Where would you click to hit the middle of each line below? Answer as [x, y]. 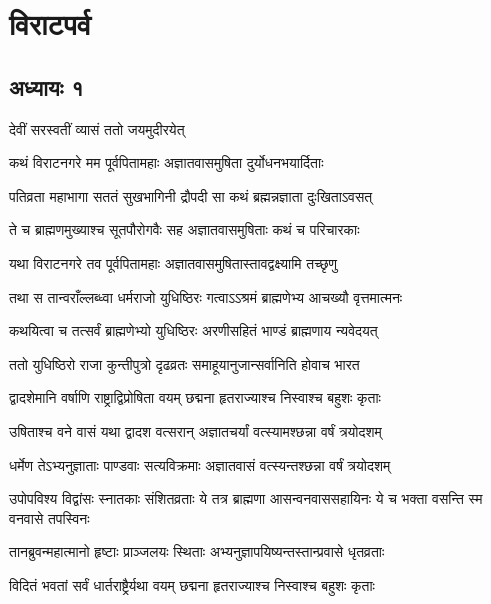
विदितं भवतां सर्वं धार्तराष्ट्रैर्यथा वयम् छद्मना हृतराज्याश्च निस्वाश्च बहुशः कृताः [192, 584]
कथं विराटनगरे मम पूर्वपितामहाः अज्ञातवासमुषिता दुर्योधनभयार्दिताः [166, 162]
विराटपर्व [50, 23]
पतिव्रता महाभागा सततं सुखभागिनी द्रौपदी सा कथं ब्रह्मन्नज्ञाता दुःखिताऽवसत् [191, 195]
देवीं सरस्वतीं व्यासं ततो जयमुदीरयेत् [97, 128]
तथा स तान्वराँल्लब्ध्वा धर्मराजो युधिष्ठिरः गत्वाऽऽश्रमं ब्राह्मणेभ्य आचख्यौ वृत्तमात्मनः [206, 296]
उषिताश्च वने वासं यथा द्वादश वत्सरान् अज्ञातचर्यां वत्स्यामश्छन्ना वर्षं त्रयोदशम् [195, 430]
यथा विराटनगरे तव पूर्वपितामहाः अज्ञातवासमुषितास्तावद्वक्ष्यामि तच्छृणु [173, 262]
